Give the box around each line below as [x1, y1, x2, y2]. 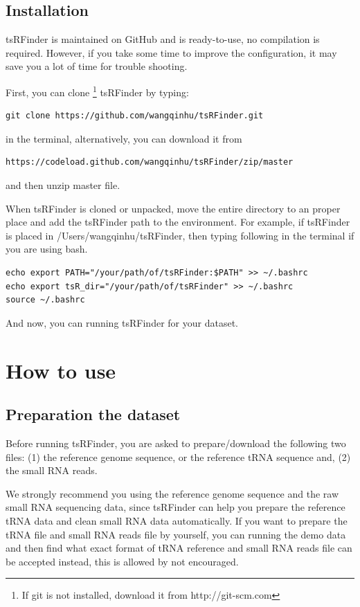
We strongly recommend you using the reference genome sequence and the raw [6, 486, 339, 500]
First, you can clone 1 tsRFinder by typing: [6, 82, 189, 99]
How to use [6, 356, 116, 384]
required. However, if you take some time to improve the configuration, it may [6, 45, 337, 60]
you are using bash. [6, 242, 88, 256]
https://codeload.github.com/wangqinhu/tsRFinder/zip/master [6, 157, 294, 167]
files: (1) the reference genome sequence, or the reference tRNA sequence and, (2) [6, 449, 351, 464]
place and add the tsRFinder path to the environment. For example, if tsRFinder [6, 215, 350, 229]
